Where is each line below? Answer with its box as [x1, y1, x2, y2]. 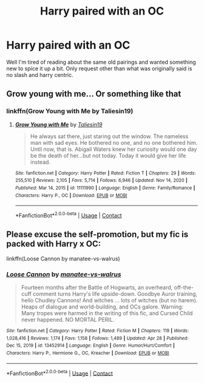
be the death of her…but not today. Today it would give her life [30, 152, 186, 159]
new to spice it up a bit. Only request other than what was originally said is [6, 65, 192, 72]
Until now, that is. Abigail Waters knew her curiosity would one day [30, 145, 197, 153]
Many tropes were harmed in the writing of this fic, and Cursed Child [21, 310, 193, 317]
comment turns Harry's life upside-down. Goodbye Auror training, [32, 290, 198, 298]
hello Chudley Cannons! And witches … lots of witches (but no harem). [21, 297, 198, 304]
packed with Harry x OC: [6, 239, 101, 249]
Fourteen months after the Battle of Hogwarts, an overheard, [21, 284, 173, 291]
